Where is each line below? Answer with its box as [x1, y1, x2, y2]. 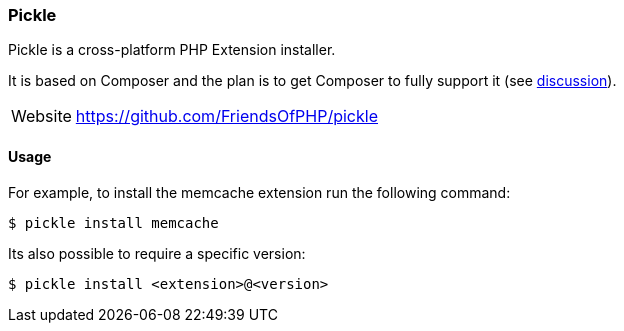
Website [11, 106, 72, 127]
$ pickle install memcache [8, 214, 219, 231]
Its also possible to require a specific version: [8, 244, 306, 262]
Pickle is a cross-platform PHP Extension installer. [8, 41, 336, 59]
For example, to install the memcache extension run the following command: [8, 183, 511, 201]
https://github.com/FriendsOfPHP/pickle [75, 106, 378, 127]
